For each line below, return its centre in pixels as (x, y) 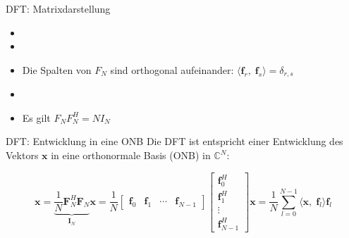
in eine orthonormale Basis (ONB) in (131, 155)
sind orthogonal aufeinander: (172, 69)
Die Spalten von (57, 69)
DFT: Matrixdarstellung (58, 8)
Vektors (22, 155)
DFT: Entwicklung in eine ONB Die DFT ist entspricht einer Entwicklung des (174, 141)
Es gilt (36, 117)
